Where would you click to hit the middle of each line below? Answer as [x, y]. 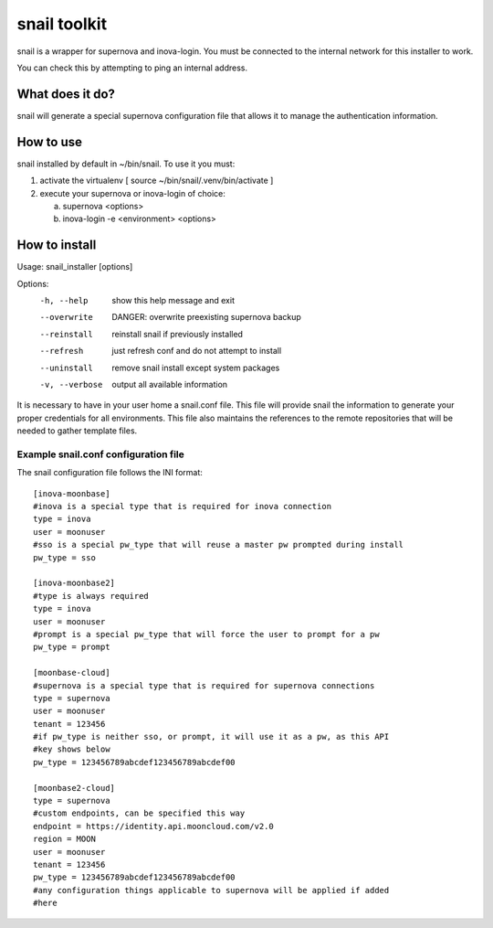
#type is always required [91, 596]
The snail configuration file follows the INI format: [110, 473]
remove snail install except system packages [196, 368]
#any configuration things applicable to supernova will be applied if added [211, 890]
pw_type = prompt [72, 647]
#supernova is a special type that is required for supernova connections [204, 685]
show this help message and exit [173, 300]
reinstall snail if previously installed [178, 334]
